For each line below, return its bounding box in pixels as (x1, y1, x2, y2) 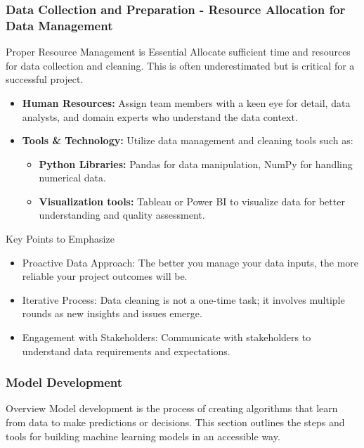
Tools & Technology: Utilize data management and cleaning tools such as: (22, 133, 353, 148)
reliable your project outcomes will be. (22, 269, 188, 283)
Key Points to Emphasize (6, 231, 115, 246)
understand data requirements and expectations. (22, 343, 230, 358)
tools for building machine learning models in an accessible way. (6, 428, 280, 443)
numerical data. (39, 170, 106, 185)
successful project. (6, 72, 84, 87)
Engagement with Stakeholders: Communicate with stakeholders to (22, 330, 311, 345)
